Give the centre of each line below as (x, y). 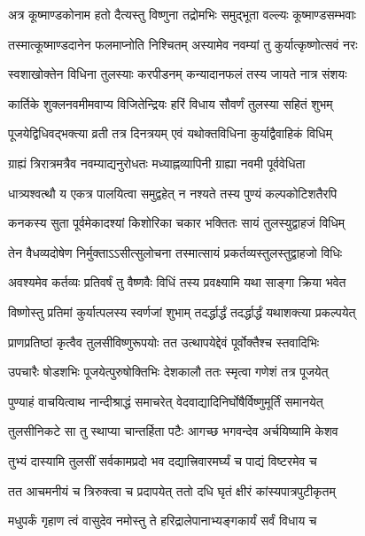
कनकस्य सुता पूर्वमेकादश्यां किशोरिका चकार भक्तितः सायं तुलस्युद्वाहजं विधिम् (177, 223)
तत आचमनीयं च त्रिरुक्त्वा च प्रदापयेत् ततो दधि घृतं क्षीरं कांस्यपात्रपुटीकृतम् (172, 490)
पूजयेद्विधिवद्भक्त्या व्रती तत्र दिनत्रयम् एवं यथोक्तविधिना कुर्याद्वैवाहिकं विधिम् (170, 133)
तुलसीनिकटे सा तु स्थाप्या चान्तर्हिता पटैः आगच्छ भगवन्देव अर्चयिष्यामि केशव (173, 431)
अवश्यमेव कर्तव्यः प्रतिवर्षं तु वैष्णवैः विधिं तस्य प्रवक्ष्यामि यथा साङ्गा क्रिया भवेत (177, 282)
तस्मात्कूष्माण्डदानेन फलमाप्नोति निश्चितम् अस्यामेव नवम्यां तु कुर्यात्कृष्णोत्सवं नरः (183, 44)
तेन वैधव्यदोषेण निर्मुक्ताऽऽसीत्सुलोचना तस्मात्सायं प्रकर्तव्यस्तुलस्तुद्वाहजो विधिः (175, 252)
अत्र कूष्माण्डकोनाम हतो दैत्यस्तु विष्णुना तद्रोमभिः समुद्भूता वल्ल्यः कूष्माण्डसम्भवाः (182, 14)
